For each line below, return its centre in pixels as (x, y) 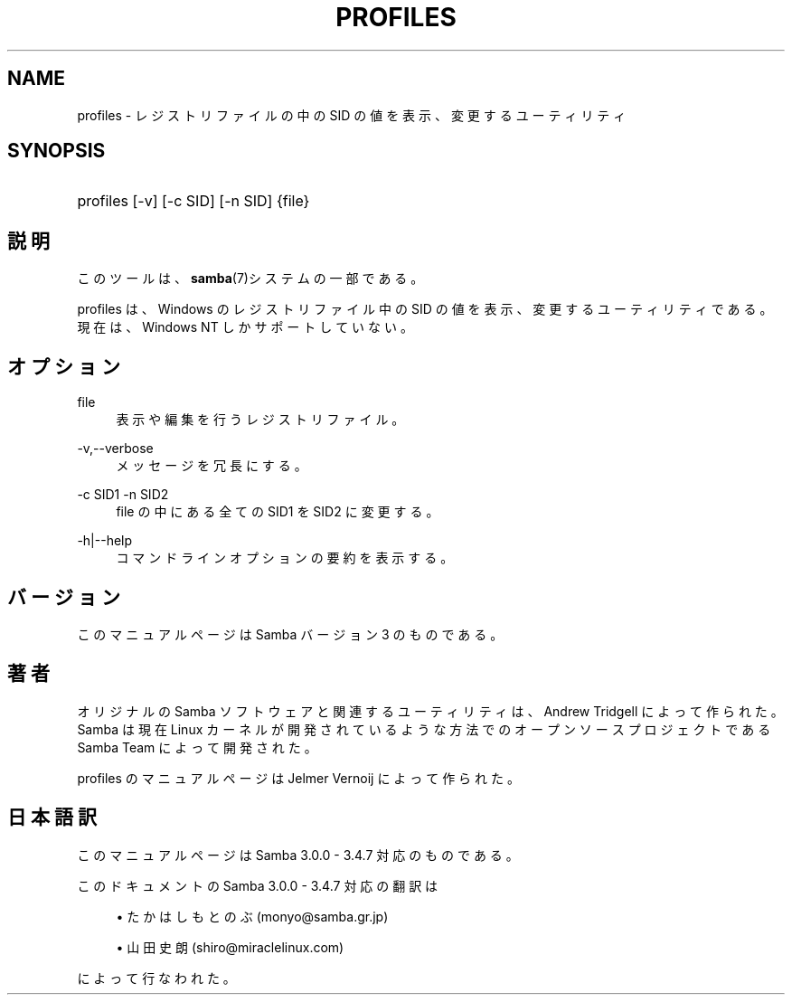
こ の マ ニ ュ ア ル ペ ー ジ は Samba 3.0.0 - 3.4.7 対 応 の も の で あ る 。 (298, 855)
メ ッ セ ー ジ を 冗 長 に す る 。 (212, 466)
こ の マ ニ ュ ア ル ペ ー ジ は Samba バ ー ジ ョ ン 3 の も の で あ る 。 (290, 634)
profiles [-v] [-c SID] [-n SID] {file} (193, 201)
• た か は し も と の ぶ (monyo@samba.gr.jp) (252, 916)
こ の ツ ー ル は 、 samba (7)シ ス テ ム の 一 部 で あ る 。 (250, 279)
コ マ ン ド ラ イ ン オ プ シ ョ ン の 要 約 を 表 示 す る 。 (285, 558)
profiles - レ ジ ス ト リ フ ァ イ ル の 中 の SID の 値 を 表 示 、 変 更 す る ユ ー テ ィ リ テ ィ (352, 115)
